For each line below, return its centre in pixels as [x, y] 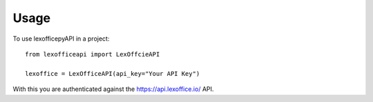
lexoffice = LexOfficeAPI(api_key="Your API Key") [113, 73]
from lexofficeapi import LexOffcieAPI [93, 54]
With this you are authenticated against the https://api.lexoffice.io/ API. [113, 89]
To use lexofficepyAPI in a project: [61, 39]
